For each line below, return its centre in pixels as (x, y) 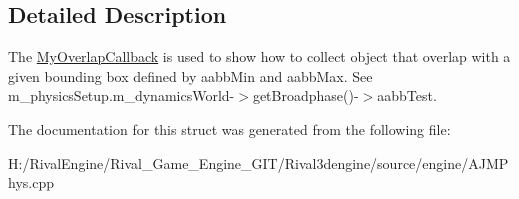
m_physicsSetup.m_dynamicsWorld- (121, 95)
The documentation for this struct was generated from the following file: (229, 128)
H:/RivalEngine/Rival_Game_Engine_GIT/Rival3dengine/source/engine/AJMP (258, 162)
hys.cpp (31, 182)
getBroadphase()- (305, 95)
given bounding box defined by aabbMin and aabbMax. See (190, 75)
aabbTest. (407, 95)
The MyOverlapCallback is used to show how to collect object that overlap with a (259, 56)
